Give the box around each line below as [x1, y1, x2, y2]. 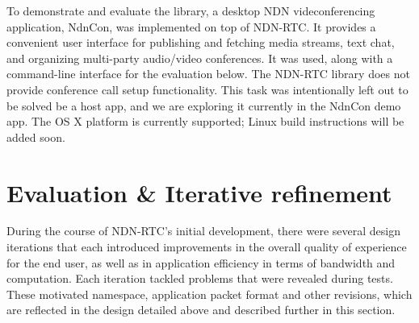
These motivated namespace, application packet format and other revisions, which [6, 285, 413, 302]
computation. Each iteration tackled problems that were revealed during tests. [6, 270, 393, 287]
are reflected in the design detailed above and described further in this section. [6, 301, 396, 318]
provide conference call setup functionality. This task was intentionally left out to [6, 81, 409, 97]
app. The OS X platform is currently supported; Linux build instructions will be [6, 113, 404, 130]
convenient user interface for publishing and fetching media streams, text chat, [6, 34, 395, 51]
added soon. [6, 128, 65, 145]
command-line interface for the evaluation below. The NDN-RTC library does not [6, 65, 410, 82]
